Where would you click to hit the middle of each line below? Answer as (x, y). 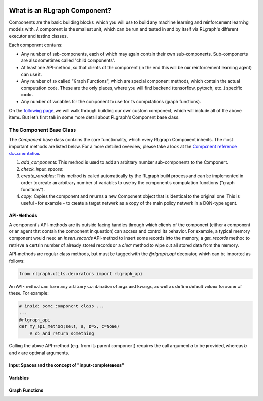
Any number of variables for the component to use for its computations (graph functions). (111, 101)
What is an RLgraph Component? (60, 10)
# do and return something (62, 333)
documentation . (25, 153)
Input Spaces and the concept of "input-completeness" (66, 365)
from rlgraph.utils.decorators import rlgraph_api (81, 274)
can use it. (32, 74)
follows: (17, 261)
